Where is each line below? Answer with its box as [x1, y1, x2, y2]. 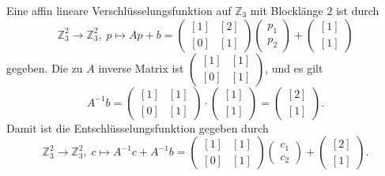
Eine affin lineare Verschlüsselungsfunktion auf [6, 2, 232, 18]
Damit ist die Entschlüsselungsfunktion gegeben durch [6, 119, 269, 136]
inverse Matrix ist [98, 59, 184, 76]
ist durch [336, 2, 379, 18]
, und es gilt [265, 59, 323, 76]
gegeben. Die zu [6, 59, 83, 76]
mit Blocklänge [250, 2, 323, 18]
